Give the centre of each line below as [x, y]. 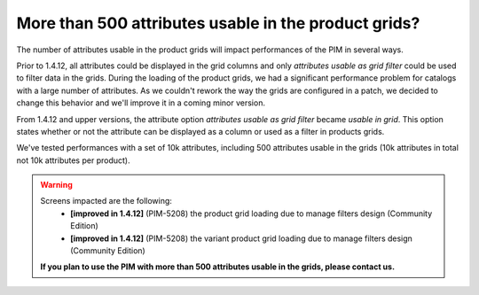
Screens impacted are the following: [106, 201]
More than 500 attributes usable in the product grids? [218, 23]
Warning [56, 185]
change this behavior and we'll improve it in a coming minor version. [141, 103]
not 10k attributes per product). [73, 160]
